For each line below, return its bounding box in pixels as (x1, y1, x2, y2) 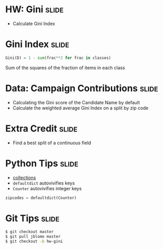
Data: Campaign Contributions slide (5, 82, 158, 94)
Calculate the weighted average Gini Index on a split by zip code (12, 105, 149, 111)
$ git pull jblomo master (5, 234, 60, 239)
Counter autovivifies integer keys (12, 185, 82, 191)
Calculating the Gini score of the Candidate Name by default (12, 99, 140, 105)
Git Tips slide (5, 212, 60, 224)
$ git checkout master (5, 229, 54, 235)
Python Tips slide (5, 157, 78, 169)
